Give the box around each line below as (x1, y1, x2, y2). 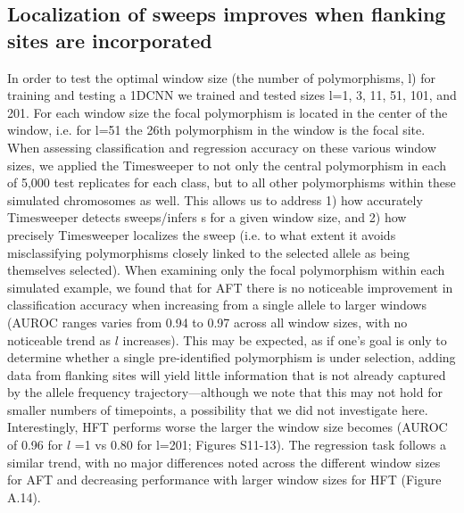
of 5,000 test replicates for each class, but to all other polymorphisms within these (7, 173, 456, 192)
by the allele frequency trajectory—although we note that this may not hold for (7, 383, 443, 401)
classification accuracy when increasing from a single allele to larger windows (7, 295, 427, 314)
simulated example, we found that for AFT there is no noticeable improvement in (7, 277, 453, 296)
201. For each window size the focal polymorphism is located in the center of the (7, 103, 448, 121)
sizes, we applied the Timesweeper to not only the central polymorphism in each (7, 155, 446, 174)
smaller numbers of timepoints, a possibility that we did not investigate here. (7, 400, 428, 418)
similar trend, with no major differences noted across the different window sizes (7, 452, 441, 471)
